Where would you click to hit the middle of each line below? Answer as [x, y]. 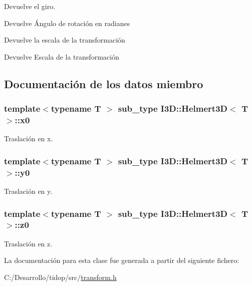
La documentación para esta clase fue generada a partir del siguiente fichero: [122, 260]
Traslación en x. [29, 138]
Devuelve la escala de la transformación [65, 40]
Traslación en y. [28, 191]
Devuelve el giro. [30, 6]
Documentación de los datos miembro [104, 83]
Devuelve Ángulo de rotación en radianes [67, 23]
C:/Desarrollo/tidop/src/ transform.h [60, 277]
